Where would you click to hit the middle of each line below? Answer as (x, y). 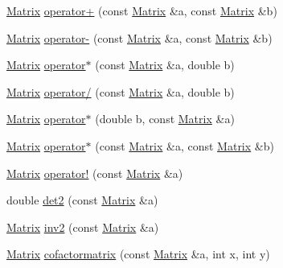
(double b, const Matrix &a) (165, 119)
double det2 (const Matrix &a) (82, 200)
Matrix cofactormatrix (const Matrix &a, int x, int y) (138, 254)
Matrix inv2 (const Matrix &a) (83, 227)
